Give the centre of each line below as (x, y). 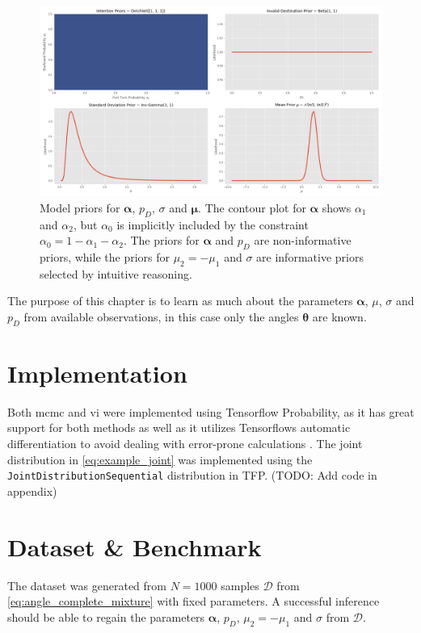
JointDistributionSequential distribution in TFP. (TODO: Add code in (192, 475)
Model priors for (80, 207)
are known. (339, 316)
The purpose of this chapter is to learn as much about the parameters (180, 301)
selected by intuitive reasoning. (116, 273)
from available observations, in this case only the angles (161, 316)
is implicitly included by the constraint (213, 224)
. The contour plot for (252, 207)
